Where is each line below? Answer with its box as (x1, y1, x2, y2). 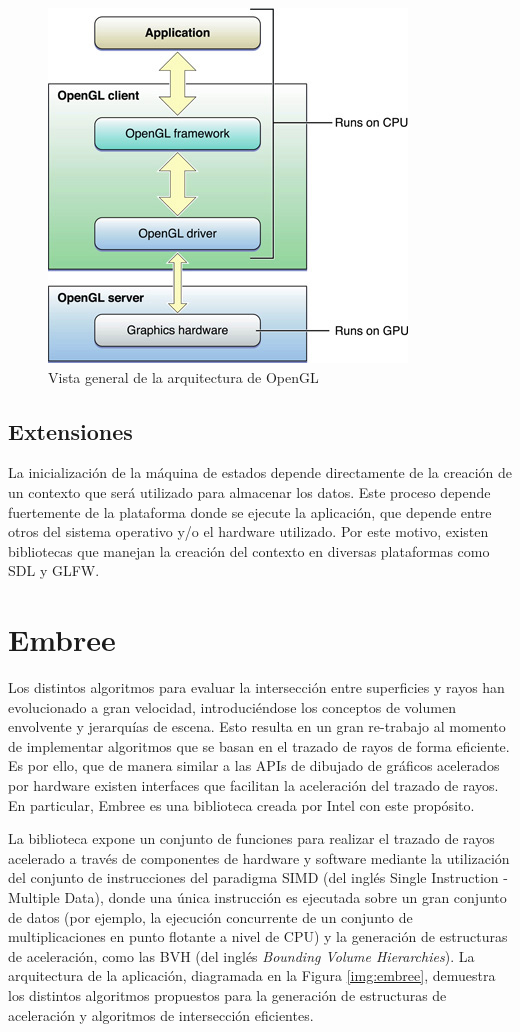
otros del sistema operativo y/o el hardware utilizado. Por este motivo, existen (8, 521, 489, 542)
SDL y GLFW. (8, 560, 100, 581)
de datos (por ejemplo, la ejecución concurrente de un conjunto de (8, 906, 413, 927)
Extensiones (8, 415, 133, 446)
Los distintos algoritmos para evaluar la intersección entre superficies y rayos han (8, 677, 505, 698)
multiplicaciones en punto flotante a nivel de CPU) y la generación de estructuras (8, 926, 508, 947)
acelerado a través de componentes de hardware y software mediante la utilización (8, 847, 510, 868)
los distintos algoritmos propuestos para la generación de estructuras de (8, 984, 447, 1005)
